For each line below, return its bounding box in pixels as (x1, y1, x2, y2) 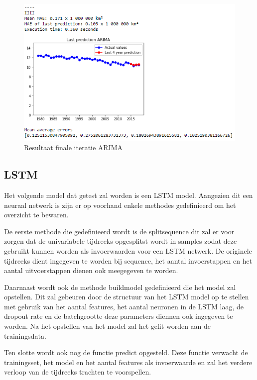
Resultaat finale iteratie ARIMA (24, 142, 123, 153)
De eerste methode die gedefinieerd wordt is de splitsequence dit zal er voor (4, 226, 235, 236)
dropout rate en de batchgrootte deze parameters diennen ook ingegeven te (4, 311, 233, 321)
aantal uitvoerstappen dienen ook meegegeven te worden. (4, 265, 178, 276)
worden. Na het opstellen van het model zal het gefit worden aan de (4, 321, 211, 331)
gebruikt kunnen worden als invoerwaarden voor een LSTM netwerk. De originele (4, 245, 252, 256)
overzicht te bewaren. (4, 209, 69, 220)
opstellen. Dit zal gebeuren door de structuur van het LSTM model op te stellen (4, 291, 249, 302)
